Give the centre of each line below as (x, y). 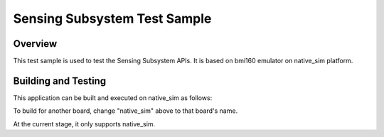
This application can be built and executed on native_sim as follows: (113, 98)
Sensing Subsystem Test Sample (112, 18)
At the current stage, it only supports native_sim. (84, 124)
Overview (35, 44)
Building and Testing (60, 81)
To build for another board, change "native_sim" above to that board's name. (126, 111)
